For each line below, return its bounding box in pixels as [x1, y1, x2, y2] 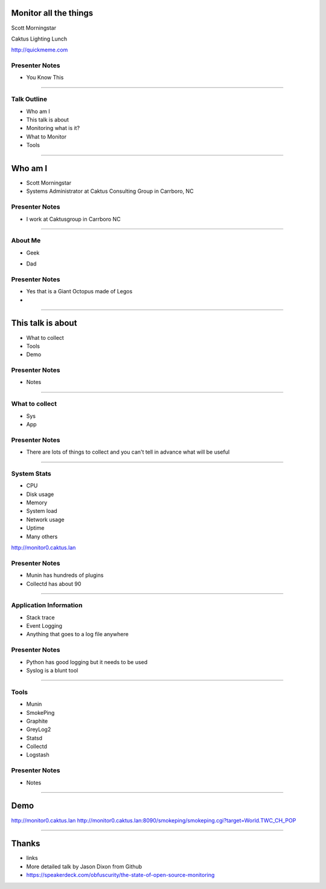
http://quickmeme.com [11, 46, 68, 54]
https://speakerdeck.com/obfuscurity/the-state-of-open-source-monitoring [26, 871, 215, 879]
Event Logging [26, 622, 63, 630]
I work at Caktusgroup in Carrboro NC [26, 215, 121, 223]
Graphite [26, 717, 48, 725]
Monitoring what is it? [26, 125, 80, 132]
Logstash [26, 751, 50, 758]
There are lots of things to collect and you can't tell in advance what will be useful [26, 448, 230, 456]
